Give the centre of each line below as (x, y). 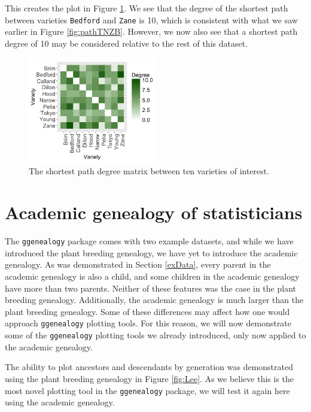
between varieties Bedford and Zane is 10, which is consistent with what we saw (151, 19)
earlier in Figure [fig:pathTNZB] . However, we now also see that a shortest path (151, 31)
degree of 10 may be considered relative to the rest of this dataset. (126, 43)
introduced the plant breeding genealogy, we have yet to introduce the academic (151, 252)
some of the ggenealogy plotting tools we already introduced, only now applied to (155, 335)
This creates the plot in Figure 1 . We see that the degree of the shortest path (147, 8)
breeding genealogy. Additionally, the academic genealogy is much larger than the (154, 300)
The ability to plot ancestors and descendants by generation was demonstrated (149, 367)
